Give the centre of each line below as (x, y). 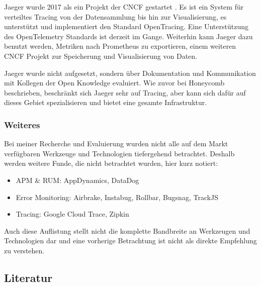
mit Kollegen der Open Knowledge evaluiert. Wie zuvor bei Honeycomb (114, 83)
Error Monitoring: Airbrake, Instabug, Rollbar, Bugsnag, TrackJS (117, 197)
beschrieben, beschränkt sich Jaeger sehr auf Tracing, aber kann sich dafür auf (125, 92)
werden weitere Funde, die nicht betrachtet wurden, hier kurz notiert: (111, 163)
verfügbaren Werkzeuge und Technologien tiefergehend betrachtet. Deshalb (119, 153)
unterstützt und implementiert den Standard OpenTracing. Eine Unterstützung (126, 26)
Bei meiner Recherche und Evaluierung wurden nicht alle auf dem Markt (116, 144)
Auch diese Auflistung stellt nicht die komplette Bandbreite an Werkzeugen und (127, 230)
